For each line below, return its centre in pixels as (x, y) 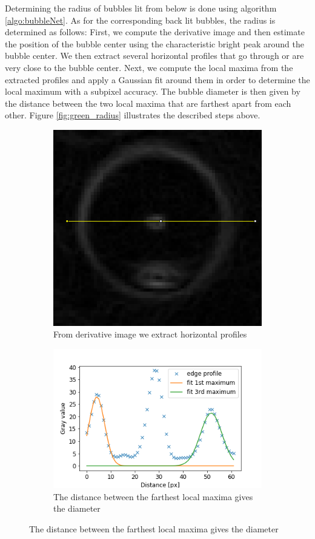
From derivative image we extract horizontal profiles (150, 334)
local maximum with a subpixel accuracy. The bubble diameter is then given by (153, 91)
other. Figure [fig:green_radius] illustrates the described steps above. (133, 115)
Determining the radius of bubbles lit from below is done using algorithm (141, 8)
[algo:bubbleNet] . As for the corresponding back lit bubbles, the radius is (140, 20)
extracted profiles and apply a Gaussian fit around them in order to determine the (157, 79)
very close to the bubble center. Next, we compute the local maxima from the (149, 67)
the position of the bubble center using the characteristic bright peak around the (154, 43)
